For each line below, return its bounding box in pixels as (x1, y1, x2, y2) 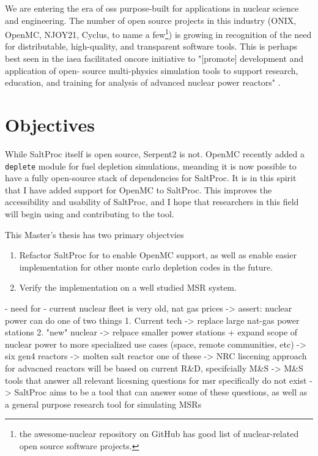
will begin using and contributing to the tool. (5, 207, 174, 220)
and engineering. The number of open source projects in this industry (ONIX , (5, 13, 297, 26)
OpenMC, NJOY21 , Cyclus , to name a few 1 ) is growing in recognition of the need (5, 26, 312, 40)
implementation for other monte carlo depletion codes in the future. (19, 260, 273, 273)
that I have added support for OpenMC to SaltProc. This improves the (5, 183, 272, 196)
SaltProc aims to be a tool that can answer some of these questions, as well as (14, 386, 308, 398)
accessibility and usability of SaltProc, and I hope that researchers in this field (5, 195, 299, 208)
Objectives (5, 112, 95, 136)
